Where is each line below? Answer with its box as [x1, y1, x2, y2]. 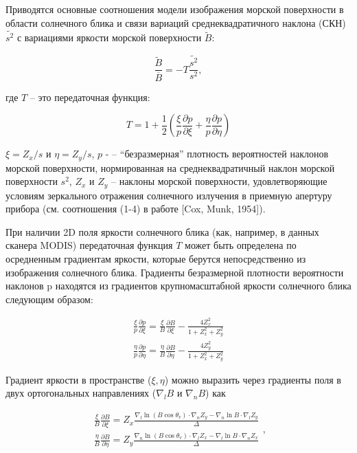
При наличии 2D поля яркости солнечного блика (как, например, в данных [5, 224, 319, 239]
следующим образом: [5, 291, 93, 306]
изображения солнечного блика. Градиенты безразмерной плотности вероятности [5, 265, 344, 279]
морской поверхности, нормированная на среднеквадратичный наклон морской [5, 160, 335, 175]
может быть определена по [185, 238, 297, 252]
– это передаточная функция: [30, 89, 150, 104]
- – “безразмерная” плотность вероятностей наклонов [105, 146, 329, 161]
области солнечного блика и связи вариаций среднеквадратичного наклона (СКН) [5, 15, 346, 30]
